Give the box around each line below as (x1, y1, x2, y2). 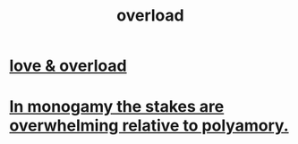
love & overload (9, 55, 127, 76)
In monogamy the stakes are (9, 97, 225, 117)
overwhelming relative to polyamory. (9, 115, 289, 136)
